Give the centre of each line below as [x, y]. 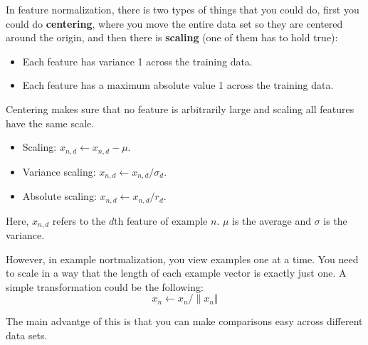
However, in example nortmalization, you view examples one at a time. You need [182, 259]
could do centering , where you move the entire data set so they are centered [174, 23]
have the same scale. [50, 123]
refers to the [79, 220]
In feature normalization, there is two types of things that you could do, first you [183, 9]
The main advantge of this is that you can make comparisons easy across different [184, 321]
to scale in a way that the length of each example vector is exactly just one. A [176, 273]
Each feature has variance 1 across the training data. [137, 61]
